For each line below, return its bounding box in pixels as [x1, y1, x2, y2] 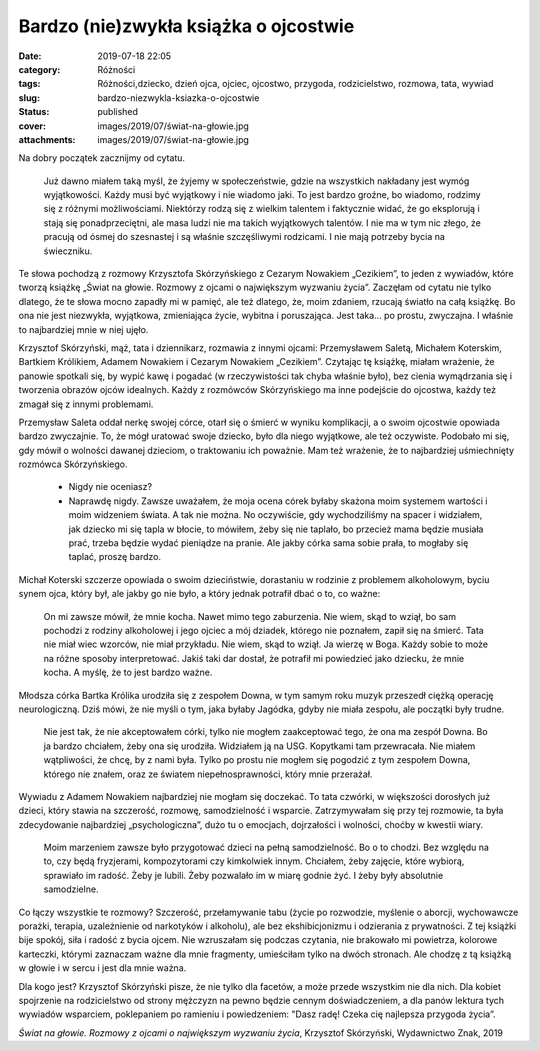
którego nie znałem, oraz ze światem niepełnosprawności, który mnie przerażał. [43, 768, 373, 780]
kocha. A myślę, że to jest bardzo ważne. [43, 666, 213, 679]
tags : [18, 78, 41, 90]
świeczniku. [43, 245, 93, 257]
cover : [18, 120, 47, 132]
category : [18, 63, 61, 75]
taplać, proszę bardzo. [68, 551, 162, 563]
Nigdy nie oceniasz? [68, 481, 153, 493]
